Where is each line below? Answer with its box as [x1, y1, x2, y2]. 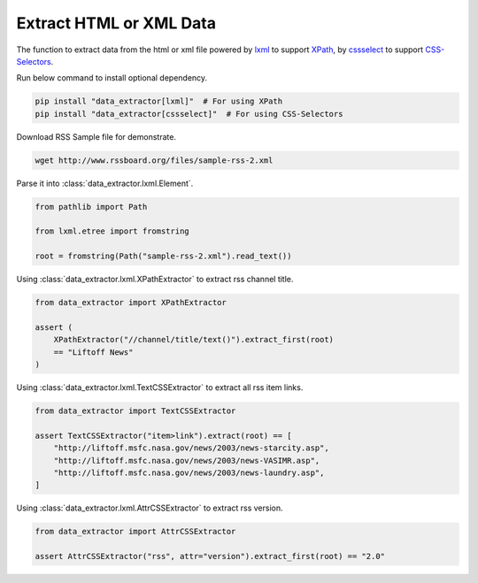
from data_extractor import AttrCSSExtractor [35, 526, 236, 537]
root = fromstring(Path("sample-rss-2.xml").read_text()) [35, 251, 292, 261]
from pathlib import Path [35, 202, 148, 211]
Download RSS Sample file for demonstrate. [16, 131, 177, 142]
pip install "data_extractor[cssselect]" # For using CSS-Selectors [35, 109, 343, 119]
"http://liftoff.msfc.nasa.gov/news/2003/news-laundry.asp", [53, 468, 325, 478]
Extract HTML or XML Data [16, 13, 217, 33]
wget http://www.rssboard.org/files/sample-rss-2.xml [35, 155, 274, 165]
